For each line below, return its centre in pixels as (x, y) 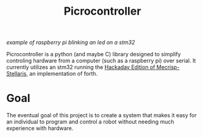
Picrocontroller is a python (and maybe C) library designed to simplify (94, 54)
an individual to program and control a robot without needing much (91, 122)
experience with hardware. (40, 128)
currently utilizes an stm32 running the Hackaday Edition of (81, 67)
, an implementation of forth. (62, 74)
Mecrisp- (168, 67)
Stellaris (16, 74)
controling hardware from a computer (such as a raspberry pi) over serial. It (101, 61)
